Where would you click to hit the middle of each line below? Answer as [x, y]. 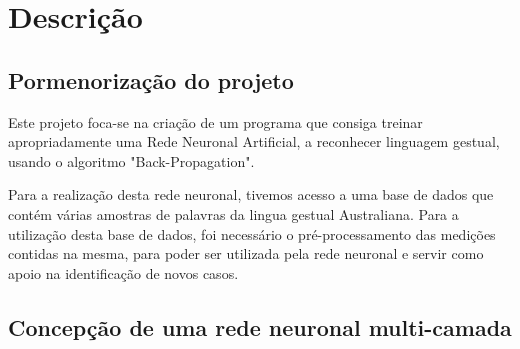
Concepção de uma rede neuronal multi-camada [260, 326]
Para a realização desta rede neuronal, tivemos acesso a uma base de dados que [251, 194]
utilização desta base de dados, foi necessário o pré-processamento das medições [252, 233]
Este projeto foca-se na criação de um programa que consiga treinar [215, 121]
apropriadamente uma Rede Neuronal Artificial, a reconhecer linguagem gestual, [254, 141]
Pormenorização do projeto [151, 79]
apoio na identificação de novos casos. [123, 272]
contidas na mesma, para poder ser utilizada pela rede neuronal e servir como [246, 253]
